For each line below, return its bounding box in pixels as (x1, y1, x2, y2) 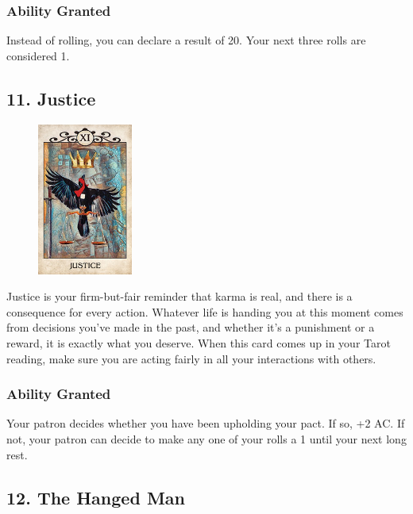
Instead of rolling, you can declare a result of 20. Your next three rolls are (6, 32, 366, 48)
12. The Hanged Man (6, 485, 185, 509)
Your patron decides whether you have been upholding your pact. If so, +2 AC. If (6, 415, 405, 432)
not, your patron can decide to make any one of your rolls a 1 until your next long (6, 430, 407, 447)
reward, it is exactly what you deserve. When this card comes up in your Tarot (6, 334, 391, 351)
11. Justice (6, 86, 96, 110)
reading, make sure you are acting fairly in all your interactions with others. (6, 350, 376, 366)
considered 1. (6, 47, 70, 63)
